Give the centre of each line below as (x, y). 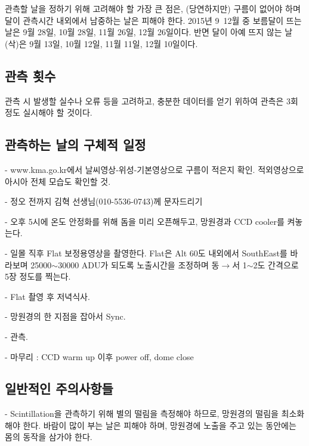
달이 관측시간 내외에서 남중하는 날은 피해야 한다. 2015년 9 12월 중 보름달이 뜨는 (153, 20)
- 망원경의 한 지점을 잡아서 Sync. (65, 316)
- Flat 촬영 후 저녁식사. (47, 296)
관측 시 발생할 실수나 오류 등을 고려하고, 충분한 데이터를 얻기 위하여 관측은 (144, 100)
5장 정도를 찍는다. (38, 276)
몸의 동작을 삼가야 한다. (49, 437)
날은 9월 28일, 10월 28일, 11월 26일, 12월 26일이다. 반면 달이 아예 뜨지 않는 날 (149, 32)
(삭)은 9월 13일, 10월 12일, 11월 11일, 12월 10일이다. (101, 43)
